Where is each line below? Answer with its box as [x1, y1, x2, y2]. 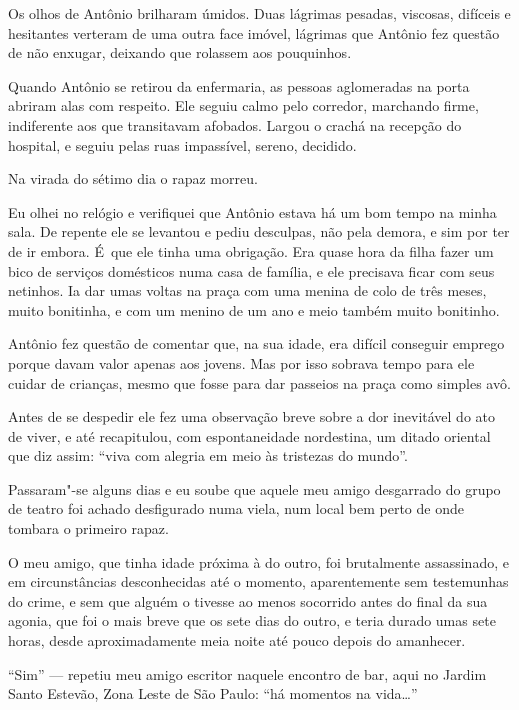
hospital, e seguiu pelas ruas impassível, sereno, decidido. [8, 134, 357, 155]
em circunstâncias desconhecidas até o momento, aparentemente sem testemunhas [8, 571, 509, 592]
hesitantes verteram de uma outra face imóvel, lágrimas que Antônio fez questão [8, 22, 500, 43]
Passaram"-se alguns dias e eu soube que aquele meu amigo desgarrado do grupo [8, 478, 501, 499]
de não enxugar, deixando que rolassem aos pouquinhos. [8, 42, 352, 63]
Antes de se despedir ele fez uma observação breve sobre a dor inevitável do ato [8, 406, 496, 427]
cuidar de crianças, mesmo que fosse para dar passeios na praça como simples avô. [8, 372, 511, 393]
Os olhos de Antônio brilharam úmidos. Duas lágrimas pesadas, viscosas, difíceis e [8, 3, 511, 23]
